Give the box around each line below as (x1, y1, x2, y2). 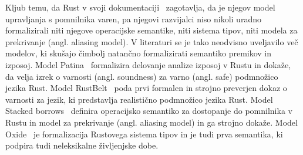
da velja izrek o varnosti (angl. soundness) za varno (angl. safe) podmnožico (5, 70, 278, 82)
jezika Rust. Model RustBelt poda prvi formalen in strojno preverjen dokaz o (5, 82, 287, 94)
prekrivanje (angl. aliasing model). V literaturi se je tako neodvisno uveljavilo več (5, 35, 298, 48)
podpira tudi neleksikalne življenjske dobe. (5, 139, 159, 151)
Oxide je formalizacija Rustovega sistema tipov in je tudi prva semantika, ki (5, 127, 283, 140)
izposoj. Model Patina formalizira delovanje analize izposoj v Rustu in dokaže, (5, 58, 291, 70)
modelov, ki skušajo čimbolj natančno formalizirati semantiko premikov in (5, 47, 272, 59)
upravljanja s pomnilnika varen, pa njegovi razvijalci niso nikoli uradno (5, 12, 261, 25)
